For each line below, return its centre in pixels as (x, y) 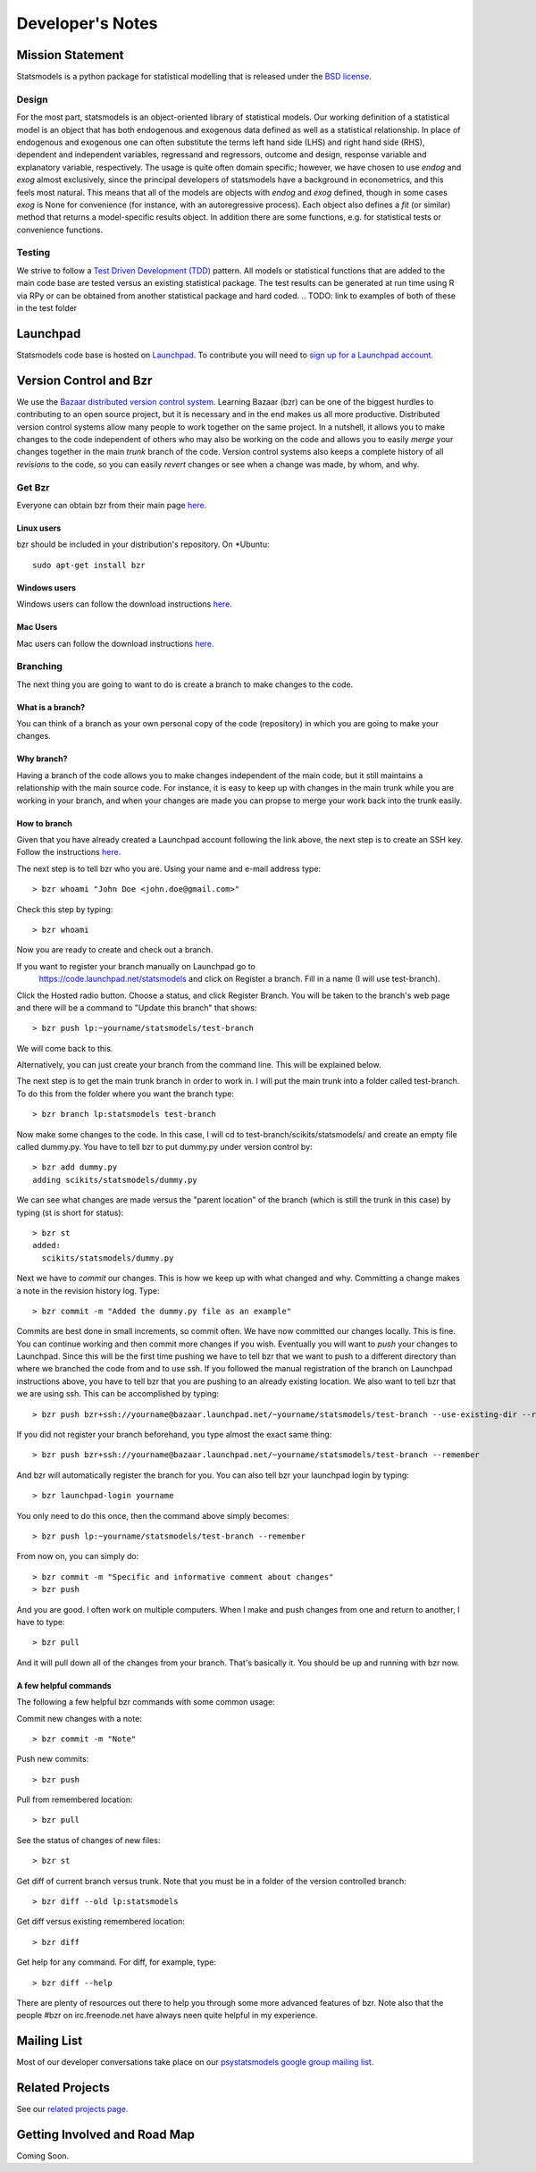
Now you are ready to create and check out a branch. (115, 950)
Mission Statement (70, 55)
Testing (33, 253)
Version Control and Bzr (84, 380)
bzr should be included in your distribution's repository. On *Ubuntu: (143, 544)
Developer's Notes (87, 23)
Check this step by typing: (65, 909)
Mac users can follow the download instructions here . (115, 643)
